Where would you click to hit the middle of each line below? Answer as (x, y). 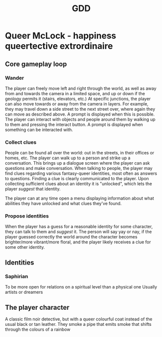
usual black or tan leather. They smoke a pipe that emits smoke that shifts (78, 324)
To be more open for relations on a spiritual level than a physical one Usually (81, 287)
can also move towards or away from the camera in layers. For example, (77, 104)
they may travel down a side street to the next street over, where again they (80, 109)
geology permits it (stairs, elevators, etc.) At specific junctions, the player (78, 99)
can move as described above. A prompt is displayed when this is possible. (80, 114)
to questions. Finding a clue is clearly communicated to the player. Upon (77, 179)
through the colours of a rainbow (38, 329)
